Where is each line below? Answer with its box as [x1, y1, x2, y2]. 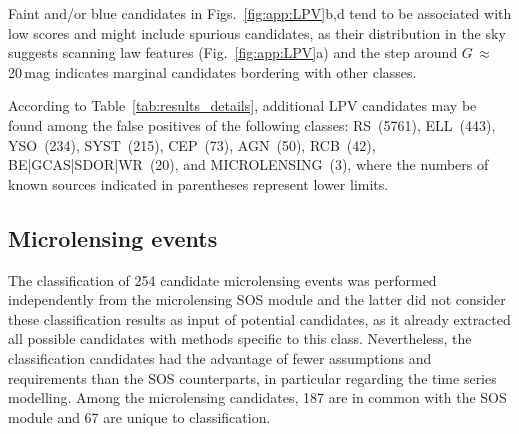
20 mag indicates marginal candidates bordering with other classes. [8, 61, 417, 82]
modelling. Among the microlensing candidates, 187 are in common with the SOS [8, 387, 507, 408]
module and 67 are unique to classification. [8, 406, 271, 427]
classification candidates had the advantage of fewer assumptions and [8, 347, 432, 368]
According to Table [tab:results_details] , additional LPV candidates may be [8, 95, 477, 116]
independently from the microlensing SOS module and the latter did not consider [8, 289, 506, 310]
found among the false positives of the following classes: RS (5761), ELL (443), [8, 114, 496, 135]
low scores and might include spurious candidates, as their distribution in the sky [8, 22, 506, 43]
